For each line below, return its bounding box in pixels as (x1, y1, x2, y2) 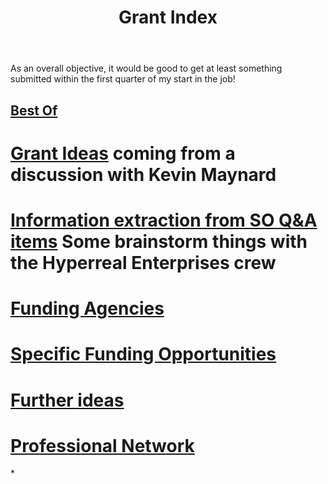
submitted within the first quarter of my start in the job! (10, 73, 236, 85)
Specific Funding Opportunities (10, 343, 277, 366)
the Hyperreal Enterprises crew (10, 251, 277, 274)
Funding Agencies (10, 297, 165, 320)
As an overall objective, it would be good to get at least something (10, 62, 283, 75)
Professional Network (10, 434, 195, 457)
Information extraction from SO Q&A (10, 209, 318, 231)
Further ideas (10, 389, 125, 411)
